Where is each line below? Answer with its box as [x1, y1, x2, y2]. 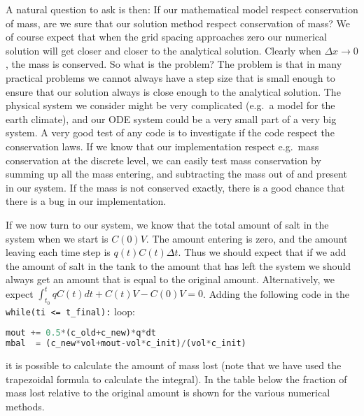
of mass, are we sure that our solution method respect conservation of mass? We [6, 15, 350, 30]
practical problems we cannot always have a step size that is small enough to [6, 70, 335, 85]
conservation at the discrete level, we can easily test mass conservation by [6, 152, 321, 167]
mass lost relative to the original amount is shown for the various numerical [6, 385, 330, 400]
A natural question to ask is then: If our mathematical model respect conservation [6, 2, 358, 16]
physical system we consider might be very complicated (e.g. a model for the [6, 98, 335, 113]
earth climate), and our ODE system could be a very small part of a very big [6, 111, 337, 126]
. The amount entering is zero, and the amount [146, 231, 348, 245]
